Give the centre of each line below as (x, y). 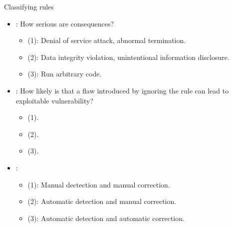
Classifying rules (29, 6)
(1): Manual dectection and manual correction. (99, 184)
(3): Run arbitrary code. (65, 74)
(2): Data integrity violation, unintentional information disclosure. (128, 57)
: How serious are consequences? (65, 23)
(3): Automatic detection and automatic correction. (106, 218)
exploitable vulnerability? (55, 100)
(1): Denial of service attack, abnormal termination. (107, 40)
